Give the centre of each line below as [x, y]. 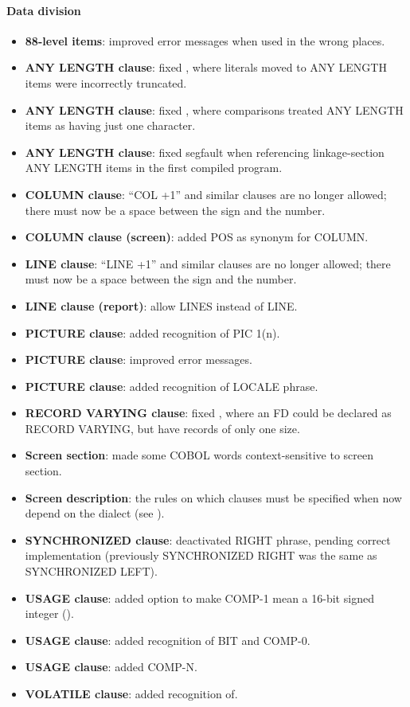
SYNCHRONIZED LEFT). [91, 571]
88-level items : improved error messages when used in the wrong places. [205, 40]
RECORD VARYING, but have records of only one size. [162, 428]
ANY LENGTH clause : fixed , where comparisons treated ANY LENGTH [214, 109]
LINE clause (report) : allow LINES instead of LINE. [161, 305]
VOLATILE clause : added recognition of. [131, 694]
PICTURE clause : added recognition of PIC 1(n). [152, 332]
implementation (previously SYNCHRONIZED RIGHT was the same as [201, 555]
